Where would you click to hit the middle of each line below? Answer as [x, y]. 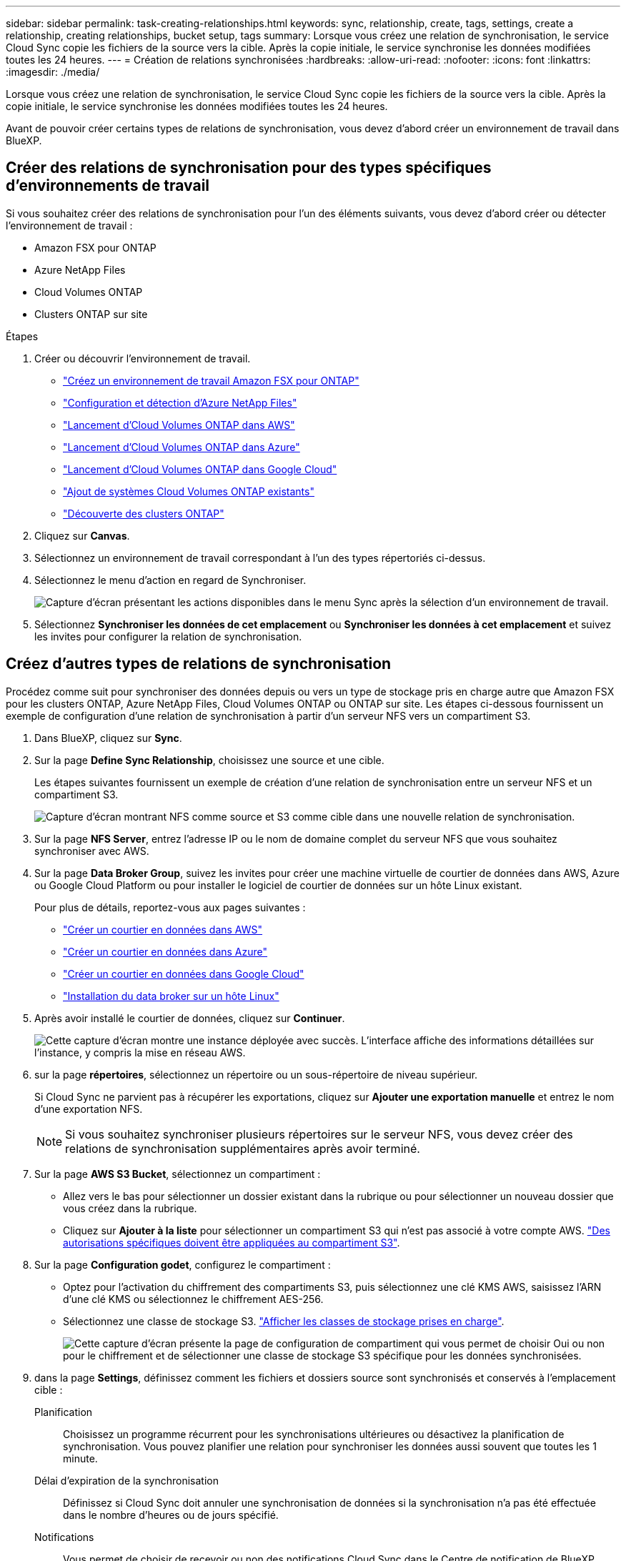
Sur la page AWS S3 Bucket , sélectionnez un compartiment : [178, 1174]
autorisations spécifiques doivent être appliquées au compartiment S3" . [232, 1242]
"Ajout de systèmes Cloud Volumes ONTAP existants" [189, 491]
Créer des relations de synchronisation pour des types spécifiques [249, 168]
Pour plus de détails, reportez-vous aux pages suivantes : [170, 907]
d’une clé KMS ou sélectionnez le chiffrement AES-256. [193, 1299]
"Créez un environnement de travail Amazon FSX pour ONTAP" [211, 380]
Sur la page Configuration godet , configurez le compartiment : [183, 1264]
